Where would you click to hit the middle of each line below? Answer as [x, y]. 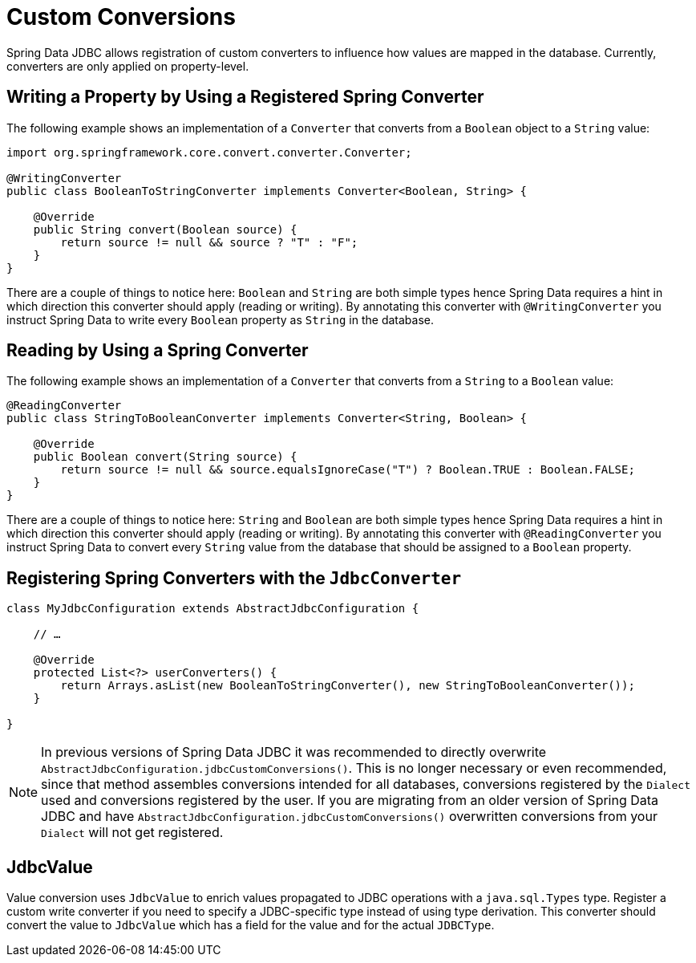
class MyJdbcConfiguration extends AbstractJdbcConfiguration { [213, 609]
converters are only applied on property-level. [128, 66]
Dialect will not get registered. [132, 833]
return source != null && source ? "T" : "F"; [209, 242]
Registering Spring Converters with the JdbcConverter [234, 578]
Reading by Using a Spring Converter [158, 351]
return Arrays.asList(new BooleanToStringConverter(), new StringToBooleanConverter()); [348, 686]
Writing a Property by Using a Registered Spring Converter [245, 97]
